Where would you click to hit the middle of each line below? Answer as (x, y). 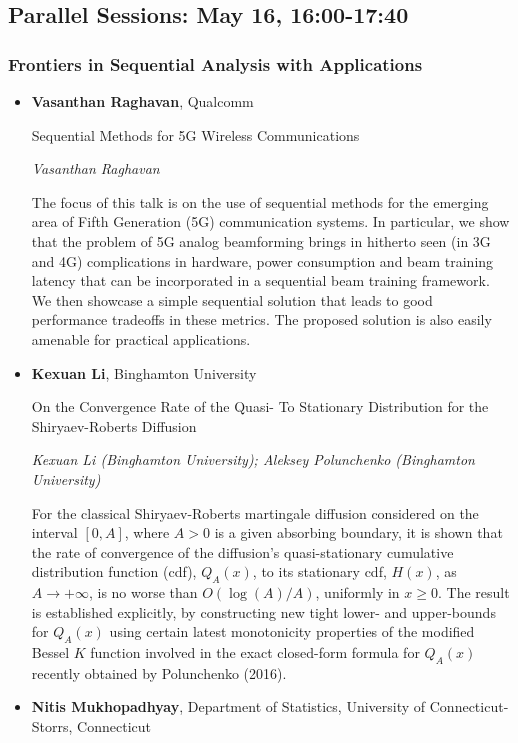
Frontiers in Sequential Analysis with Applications (215, 63)
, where (147, 532)
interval (54, 532)
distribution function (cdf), (114, 571)
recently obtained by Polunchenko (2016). (159, 672)
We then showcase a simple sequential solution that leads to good (232, 299)
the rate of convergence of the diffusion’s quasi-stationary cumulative (242, 551)
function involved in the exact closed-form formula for (255, 652)
